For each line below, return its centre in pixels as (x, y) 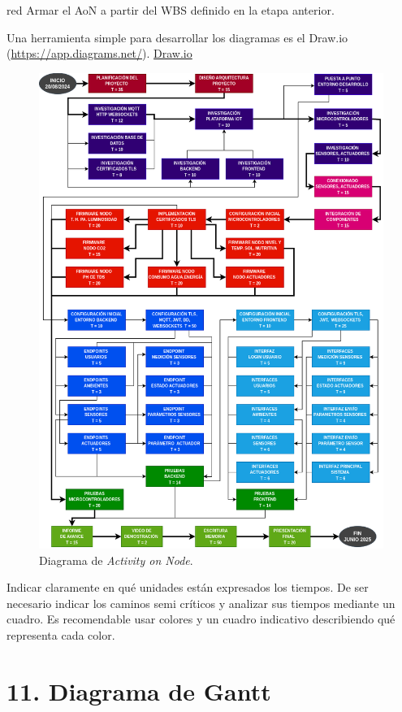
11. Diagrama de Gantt (139, 690)
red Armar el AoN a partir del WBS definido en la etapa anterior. (171, 10)
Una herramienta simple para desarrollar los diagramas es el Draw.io (177, 37)
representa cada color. (61, 634)
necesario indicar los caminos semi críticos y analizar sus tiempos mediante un (201, 603)
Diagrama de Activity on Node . (116, 560)
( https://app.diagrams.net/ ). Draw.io (99, 53)
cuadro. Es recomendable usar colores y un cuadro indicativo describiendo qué (201, 619)
